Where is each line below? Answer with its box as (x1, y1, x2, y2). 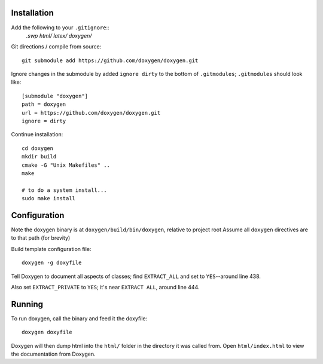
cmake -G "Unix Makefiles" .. (22, 161, 111, 169)
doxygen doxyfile (22, 329, 72, 336)
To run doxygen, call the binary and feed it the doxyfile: (11, 314, 148, 322)
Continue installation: (11, 131, 63, 138)
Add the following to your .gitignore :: (11, 24, 110, 31)
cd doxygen (22, 145, 54, 152)
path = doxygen (22, 101, 66, 108)
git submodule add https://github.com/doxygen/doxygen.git (22, 57, 199, 64)
